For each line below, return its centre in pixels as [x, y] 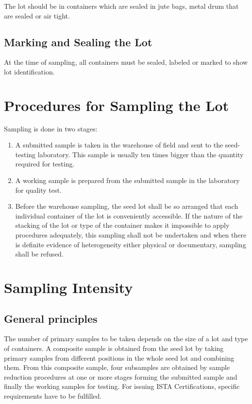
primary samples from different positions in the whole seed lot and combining [119, 358]
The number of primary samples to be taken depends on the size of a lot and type [126, 339]
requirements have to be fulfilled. [53, 395]
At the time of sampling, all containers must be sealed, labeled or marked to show [126, 62]
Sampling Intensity [68, 287]
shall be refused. [39, 254]
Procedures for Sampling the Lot [117, 105]
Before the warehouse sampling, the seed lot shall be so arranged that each [127, 206]
